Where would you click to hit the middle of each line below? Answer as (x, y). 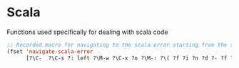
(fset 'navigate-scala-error (50, 51)
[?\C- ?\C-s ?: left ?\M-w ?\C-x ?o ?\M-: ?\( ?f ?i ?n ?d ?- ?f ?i (131, 58)
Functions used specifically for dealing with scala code (87, 32)
